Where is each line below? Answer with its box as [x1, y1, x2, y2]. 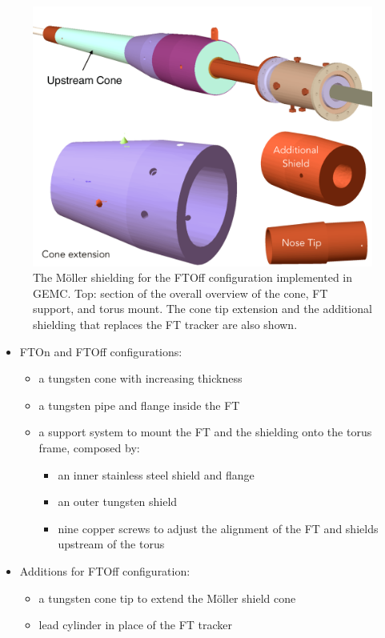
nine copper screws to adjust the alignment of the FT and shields [58, 520, 379, 536]
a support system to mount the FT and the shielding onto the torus [38, 423, 372, 440]
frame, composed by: [38, 439, 140, 455]
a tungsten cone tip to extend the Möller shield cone [38, 589, 296, 606]
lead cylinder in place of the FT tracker [38, 616, 233, 633]
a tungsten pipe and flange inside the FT [38, 396, 240, 413]
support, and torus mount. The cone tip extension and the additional [33, 300, 372, 317]
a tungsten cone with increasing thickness [38, 370, 243, 387]
